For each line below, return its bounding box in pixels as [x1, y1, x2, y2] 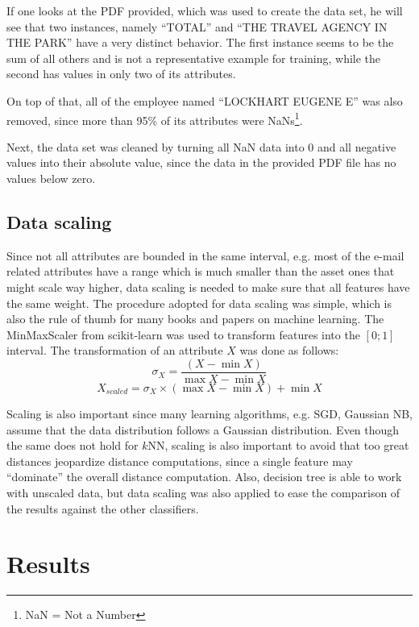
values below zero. [6, 170, 96, 186]
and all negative [317, 138, 396, 155]
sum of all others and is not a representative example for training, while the [6, 49, 381, 66]
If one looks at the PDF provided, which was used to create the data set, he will [6, 2, 403, 19]
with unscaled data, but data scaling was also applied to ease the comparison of [6, 484, 400, 500]
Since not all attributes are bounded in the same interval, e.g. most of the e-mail [6, 247, 404, 264]
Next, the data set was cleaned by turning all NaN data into [6, 138, 305, 155]
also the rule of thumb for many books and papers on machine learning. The [6, 310, 384, 327]
